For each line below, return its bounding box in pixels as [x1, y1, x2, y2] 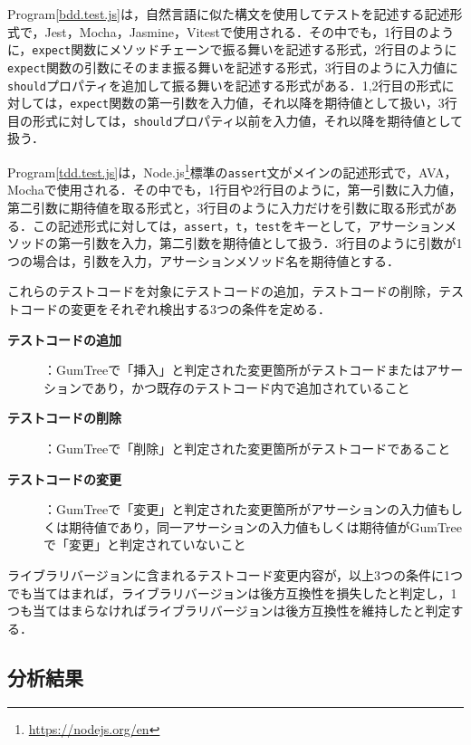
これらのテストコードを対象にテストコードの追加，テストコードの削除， [7, 282, 438, 301]
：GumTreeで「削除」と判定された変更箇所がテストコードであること [43, 438, 451, 457]
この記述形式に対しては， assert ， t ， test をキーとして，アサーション [32, 215, 444, 234]
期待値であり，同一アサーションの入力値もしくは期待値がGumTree [68, 517, 462, 536]
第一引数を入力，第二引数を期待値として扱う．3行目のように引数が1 [57, 234, 463, 253]
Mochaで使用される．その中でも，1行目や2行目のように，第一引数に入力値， [7, 180, 462, 199]
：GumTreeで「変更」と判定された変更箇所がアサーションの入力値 [43, 500, 438, 519]
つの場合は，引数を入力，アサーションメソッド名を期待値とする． [7, 251, 399, 270]
